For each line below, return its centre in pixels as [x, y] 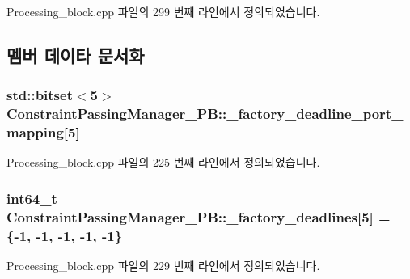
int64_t [32, 198]
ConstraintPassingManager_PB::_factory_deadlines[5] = [199, 216]
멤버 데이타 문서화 [76, 55]
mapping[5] [43, 132]
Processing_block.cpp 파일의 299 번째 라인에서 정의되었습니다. [163, 11]
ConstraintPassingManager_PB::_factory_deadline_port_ [205, 114]
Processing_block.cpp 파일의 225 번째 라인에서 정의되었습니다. [163, 162]
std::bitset [40, 95]
